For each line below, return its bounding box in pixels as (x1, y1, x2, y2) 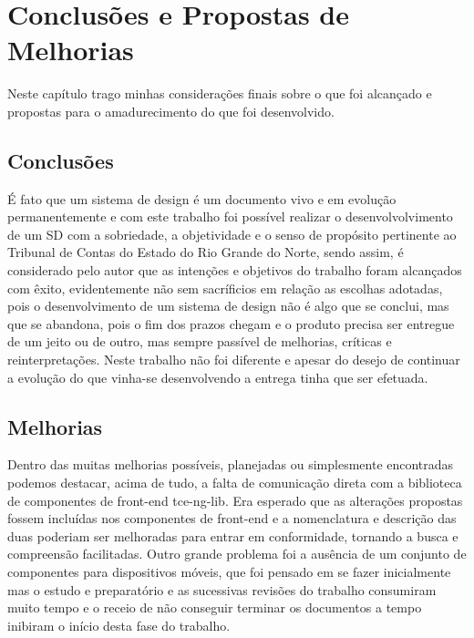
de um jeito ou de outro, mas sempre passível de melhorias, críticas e (7, 332, 392, 351)
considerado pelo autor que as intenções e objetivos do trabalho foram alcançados (7, 261, 462, 280)
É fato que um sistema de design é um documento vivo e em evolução (7, 189, 397, 208)
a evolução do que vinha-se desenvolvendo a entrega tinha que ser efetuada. (7, 367, 428, 386)
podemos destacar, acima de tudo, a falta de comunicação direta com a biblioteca (7, 473, 462, 492)
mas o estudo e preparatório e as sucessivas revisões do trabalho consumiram (7, 580, 437, 599)
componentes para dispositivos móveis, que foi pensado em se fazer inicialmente (7, 562, 451, 581)
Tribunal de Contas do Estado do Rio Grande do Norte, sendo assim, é (7, 242, 404, 262)
